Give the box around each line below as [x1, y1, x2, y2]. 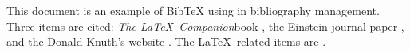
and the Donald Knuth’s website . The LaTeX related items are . [6, 33, 326, 50]
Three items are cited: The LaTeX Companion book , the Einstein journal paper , [6, 17, 404, 34]
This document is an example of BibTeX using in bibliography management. [6, 2, 380, 18]
